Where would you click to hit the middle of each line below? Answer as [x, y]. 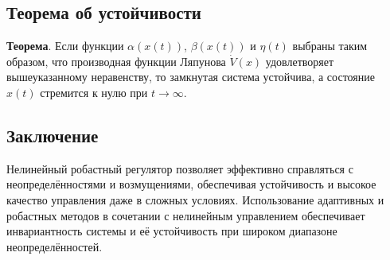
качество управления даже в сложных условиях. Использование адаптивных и [195, 199]
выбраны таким [330, 46]
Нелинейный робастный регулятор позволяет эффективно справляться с [180, 168]
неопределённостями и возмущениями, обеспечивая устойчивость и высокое [191, 184]
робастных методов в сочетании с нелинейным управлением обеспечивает [186, 215]
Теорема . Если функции [65, 46]
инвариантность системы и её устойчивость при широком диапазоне [172, 231]
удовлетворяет [300, 61]
